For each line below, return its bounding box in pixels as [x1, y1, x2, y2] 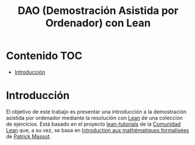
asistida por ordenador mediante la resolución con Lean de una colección [6, 114, 183, 121]
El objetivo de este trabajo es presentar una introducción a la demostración [6, 108, 187, 115]
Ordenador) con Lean [46, 16, 151, 30]
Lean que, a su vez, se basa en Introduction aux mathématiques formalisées [6, 126, 189, 133]
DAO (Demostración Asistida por [18, 4, 179, 17]
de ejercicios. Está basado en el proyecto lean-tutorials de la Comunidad [6, 121, 181, 128]
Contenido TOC [6, 49, 83, 62]
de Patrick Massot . [6, 133, 51, 140]
